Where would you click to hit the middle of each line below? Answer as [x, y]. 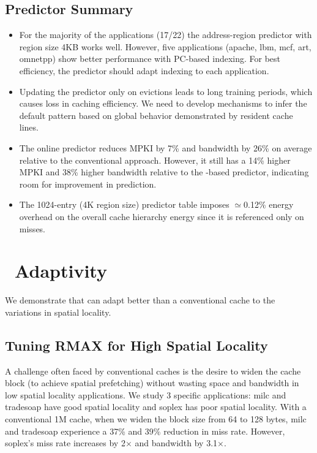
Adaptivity [61, 271]
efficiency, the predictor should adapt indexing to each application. [144, 70]
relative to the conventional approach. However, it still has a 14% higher [155, 160]
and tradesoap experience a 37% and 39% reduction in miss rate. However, [145, 431]
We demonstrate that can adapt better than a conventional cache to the [140, 300]
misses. [32, 228]
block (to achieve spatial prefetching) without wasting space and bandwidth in [152, 383]
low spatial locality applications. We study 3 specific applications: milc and [146, 394]
